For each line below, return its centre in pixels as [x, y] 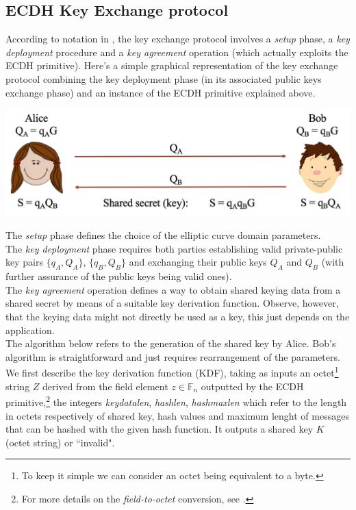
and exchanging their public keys [198, 262]
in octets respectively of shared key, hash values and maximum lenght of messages [177, 415]
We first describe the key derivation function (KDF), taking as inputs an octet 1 [172, 372]
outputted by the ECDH [252, 386]
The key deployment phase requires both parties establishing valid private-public [174, 248]
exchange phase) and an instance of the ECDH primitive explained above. [161, 92]
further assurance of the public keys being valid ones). [119, 276]
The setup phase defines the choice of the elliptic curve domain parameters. [163, 235]
